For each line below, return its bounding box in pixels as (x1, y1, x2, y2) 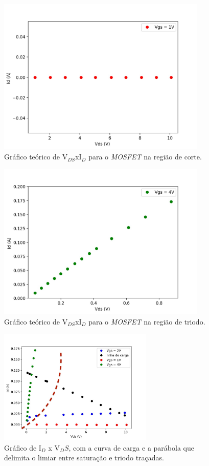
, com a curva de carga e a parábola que (68, 442, 194, 453)
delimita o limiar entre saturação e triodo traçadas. (4, 452, 165, 463)
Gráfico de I (4, 442, 41, 453)
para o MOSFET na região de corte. (88, 151, 202, 162)
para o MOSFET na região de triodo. (88, 316, 205, 327)
